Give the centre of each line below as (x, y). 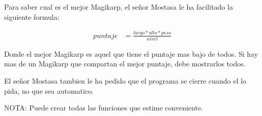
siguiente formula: (32, 16)
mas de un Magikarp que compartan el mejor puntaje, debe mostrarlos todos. (125, 64)
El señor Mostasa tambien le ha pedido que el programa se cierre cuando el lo (125, 81)
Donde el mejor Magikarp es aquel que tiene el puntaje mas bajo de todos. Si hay (131, 53)
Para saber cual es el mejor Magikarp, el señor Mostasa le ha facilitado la (119, 7)
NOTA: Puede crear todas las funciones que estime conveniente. (104, 108)
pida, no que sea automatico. (49, 90)
